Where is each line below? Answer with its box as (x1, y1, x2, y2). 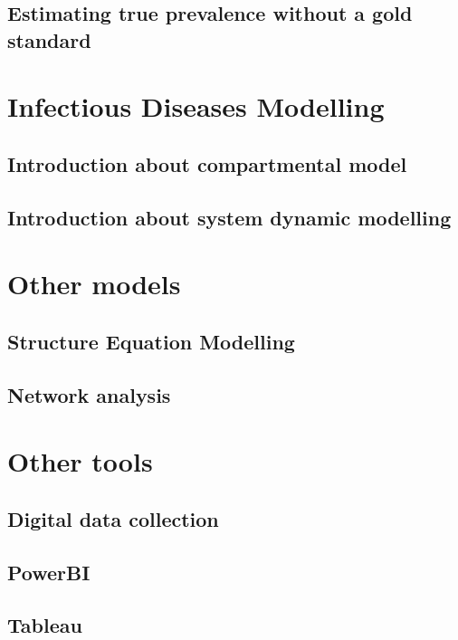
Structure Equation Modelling (7, 327, 295, 355)
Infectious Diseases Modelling (7, 88, 385, 125)
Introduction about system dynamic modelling (7, 203, 452, 231)
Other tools (7, 443, 153, 480)
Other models (7, 265, 181, 302)
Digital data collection (7, 504, 219, 532)
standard (7, 25, 91, 53)
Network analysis (7, 380, 171, 408)
